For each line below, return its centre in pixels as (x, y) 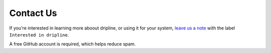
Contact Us (33, 13)
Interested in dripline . (39, 34)
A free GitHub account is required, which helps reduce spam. (73, 44)
